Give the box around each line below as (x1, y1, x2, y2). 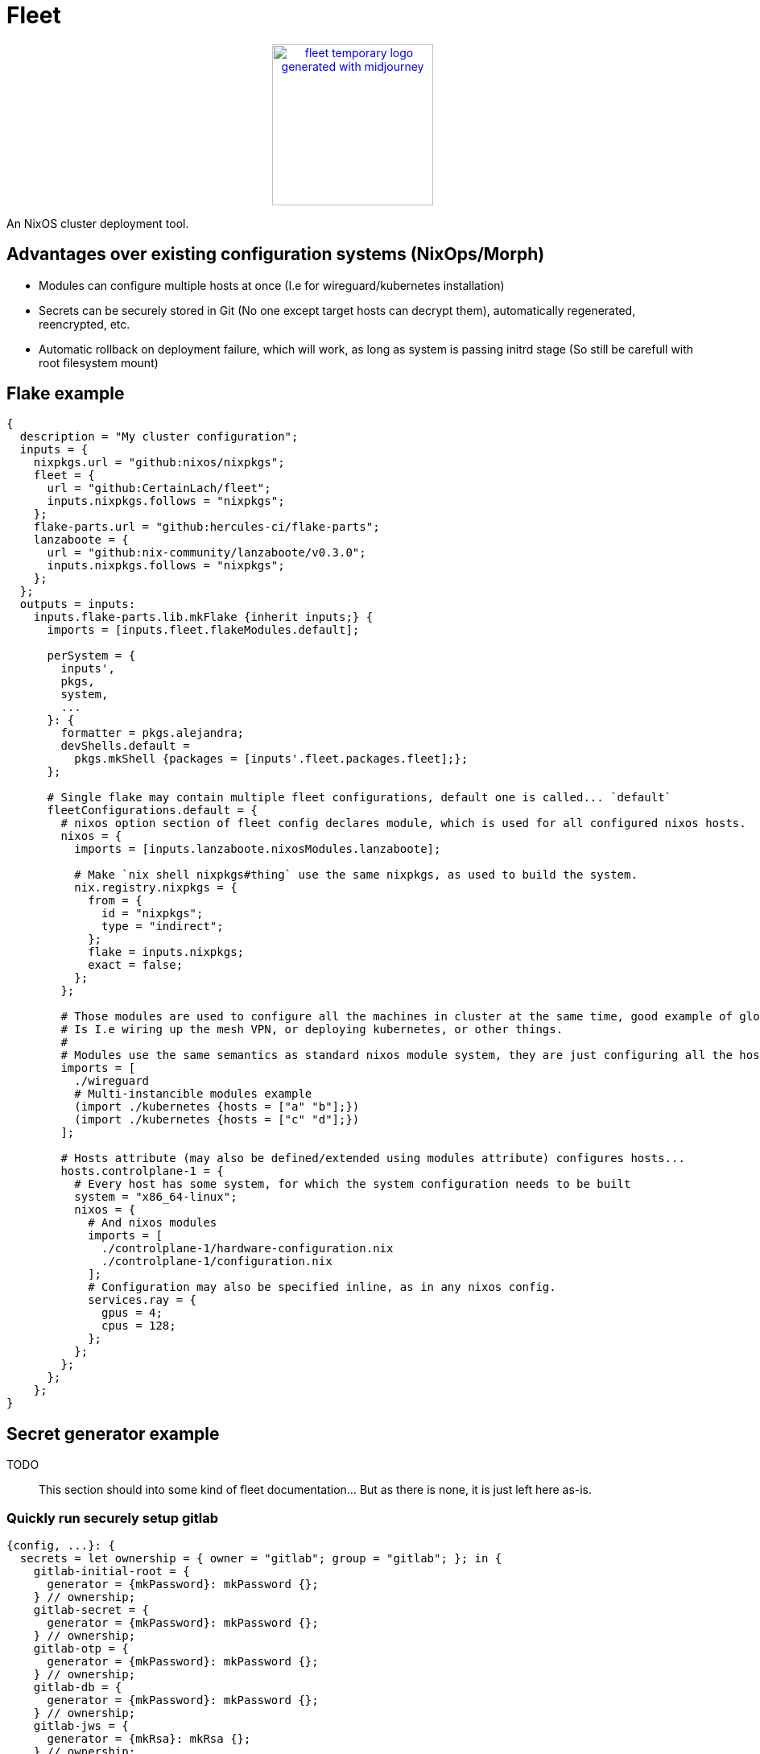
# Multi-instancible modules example (74, 1087, 312, 1101)
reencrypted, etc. (39, 316, 130, 331)
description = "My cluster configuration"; (19, 430, 299, 444)
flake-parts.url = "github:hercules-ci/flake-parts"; (33, 520, 380, 534)
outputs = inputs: (19, 598, 136, 611)
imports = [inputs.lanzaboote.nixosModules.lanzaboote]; (74, 842, 441, 856)
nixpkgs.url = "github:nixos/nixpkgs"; (33, 456, 285, 470)
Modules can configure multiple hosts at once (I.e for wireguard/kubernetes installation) (39, 278, 505, 292)
